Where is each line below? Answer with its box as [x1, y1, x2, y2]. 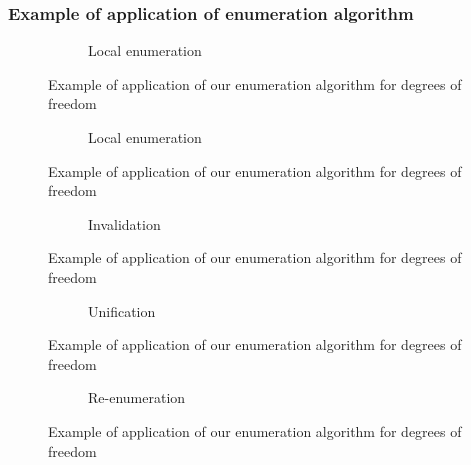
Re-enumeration [88, 387, 186, 408]
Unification [88, 300, 156, 321]
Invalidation [88, 213, 161, 234]
